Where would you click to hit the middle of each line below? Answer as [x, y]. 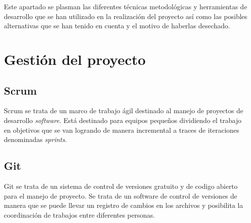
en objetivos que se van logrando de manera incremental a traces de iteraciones [122, 130]
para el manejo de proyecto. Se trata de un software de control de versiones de [121, 195]
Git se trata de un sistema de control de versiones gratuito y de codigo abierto [121, 186]
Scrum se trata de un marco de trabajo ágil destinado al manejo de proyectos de [124, 111]
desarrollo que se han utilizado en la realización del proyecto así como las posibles [126, 16]
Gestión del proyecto [75, 59]
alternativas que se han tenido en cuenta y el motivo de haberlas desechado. [117, 26]
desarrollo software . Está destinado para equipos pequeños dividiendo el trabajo [123, 120]
